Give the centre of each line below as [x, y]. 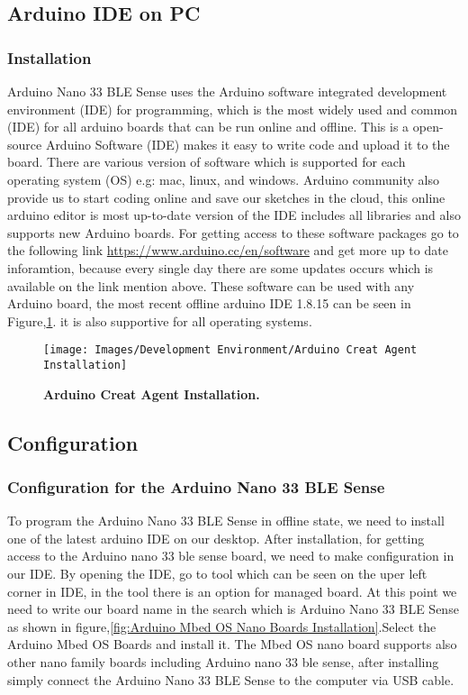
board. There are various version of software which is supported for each [207, 162]
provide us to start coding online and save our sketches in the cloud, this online [226, 197]
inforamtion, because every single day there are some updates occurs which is [220, 267]
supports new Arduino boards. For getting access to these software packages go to [233, 232]
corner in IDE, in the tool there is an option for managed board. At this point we [232, 591]
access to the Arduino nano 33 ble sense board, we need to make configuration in [231, 556]
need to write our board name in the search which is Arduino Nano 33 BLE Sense [233, 609]
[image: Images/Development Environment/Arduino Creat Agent [230, 350]
